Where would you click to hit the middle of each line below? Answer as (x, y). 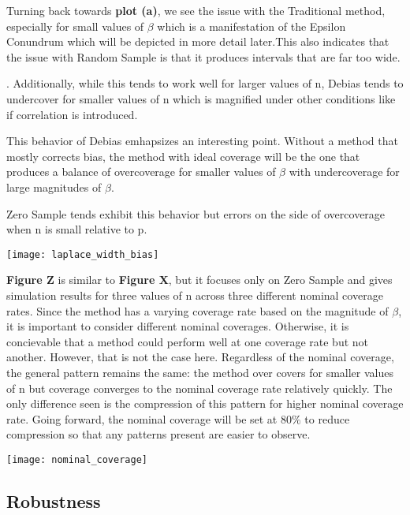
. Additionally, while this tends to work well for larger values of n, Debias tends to (205, 83)
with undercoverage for (344, 172)
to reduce (327, 418)
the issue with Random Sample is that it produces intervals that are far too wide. (203, 56)
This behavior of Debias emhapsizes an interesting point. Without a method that (202, 141)
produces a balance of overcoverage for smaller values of (141, 172)
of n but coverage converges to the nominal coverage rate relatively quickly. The (199, 388)
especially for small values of (75, 26)
